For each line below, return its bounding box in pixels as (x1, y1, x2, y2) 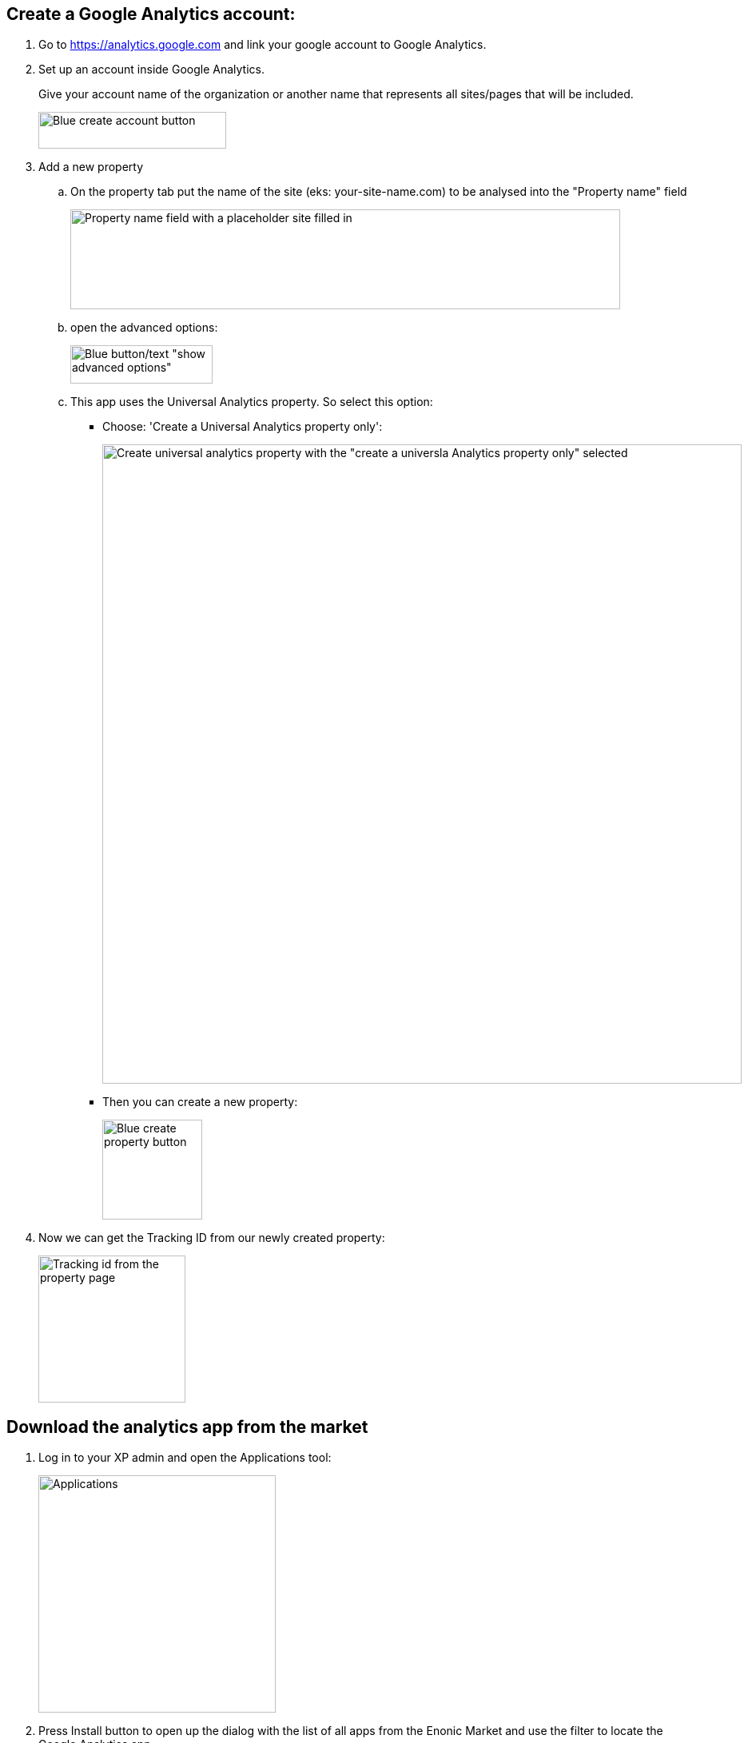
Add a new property (38, 160, 144, 174)
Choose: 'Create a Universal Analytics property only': (102, 420, 383, 434)
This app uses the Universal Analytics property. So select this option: (70, 395, 433, 409)
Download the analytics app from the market (6, 1416, 368, 1437)
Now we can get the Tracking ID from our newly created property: (38, 1231, 385, 1245)
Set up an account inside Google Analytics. (38, 62, 265, 77)
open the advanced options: (70, 320, 218, 335)
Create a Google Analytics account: (6, 4, 296, 24)
